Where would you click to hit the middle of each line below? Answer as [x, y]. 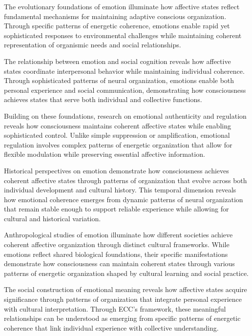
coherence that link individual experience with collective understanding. [111, 327]
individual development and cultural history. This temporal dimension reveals [120, 190]
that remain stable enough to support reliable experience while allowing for [116, 209]
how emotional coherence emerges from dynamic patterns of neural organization [124, 199]
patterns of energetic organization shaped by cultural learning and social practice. [126, 273]
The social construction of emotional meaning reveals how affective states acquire [126, 289]
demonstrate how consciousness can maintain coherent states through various [119, 263]
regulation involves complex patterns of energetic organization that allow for [118, 144]
